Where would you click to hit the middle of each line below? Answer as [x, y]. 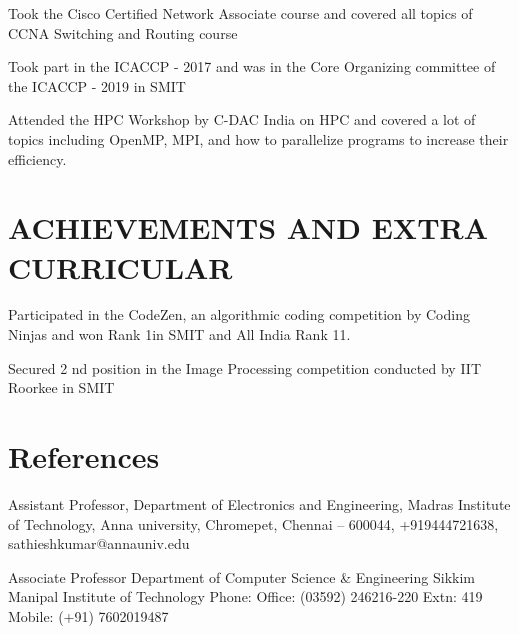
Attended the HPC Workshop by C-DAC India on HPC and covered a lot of [242, 119]
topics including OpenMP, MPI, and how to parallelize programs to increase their [258, 138]
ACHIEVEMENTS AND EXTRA [248, 227]
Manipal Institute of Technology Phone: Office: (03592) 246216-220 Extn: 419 [245, 596]
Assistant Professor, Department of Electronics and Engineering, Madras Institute [259, 503]
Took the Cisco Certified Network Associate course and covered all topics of [240, 13]
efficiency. [37, 158]
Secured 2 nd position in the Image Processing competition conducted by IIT [245, 367]
